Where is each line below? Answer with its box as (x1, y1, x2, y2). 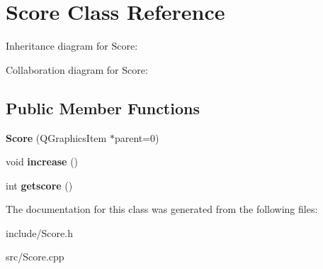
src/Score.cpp (6, 249, 64, 264)
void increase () (6, 154, 79, 169)
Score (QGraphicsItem (6, 130, 107, 145)
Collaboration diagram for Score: (6, 62, 148, 77)
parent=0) (114, 130, 159, 145)
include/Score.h (6, 225, 73, 240)
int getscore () (6, 177, 73, 192)
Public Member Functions (6, 97, 200, 119)
